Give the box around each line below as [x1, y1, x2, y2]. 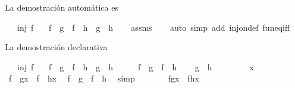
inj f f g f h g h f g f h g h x [17, 60, 254, 73]
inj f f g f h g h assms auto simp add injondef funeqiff [17, 21, 290, 33]
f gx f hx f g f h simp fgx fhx [8, 72, 199, 84]
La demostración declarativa [5, 41, 108, 53]
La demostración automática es [5, 1, 118, 13]
